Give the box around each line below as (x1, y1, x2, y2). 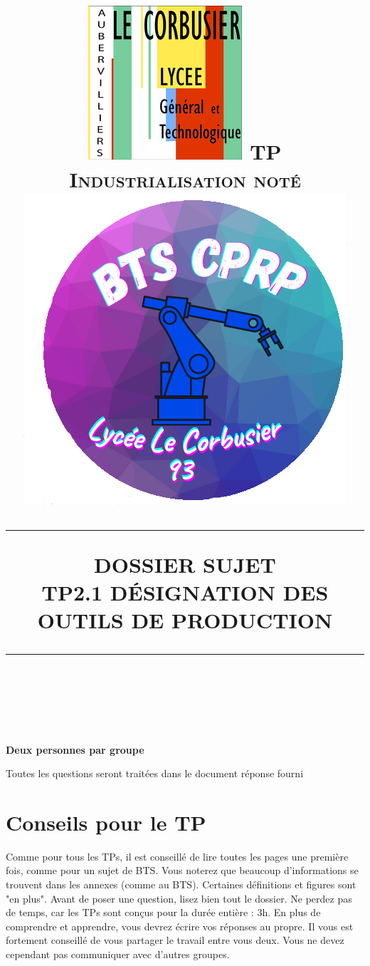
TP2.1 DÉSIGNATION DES (41, 577, 329, 606)
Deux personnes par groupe (6, 742, 144, 757)
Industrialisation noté (69, 165, 301, 194)
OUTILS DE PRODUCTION (37, 606, 333, 635)
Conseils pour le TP (6, 807, 206, 836)
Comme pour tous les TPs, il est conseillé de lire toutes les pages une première (6, 848, 349, 863)
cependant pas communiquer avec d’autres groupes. (6, 946, 230, 961)
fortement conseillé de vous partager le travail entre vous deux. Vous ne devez (6, 933, 344, 947)
